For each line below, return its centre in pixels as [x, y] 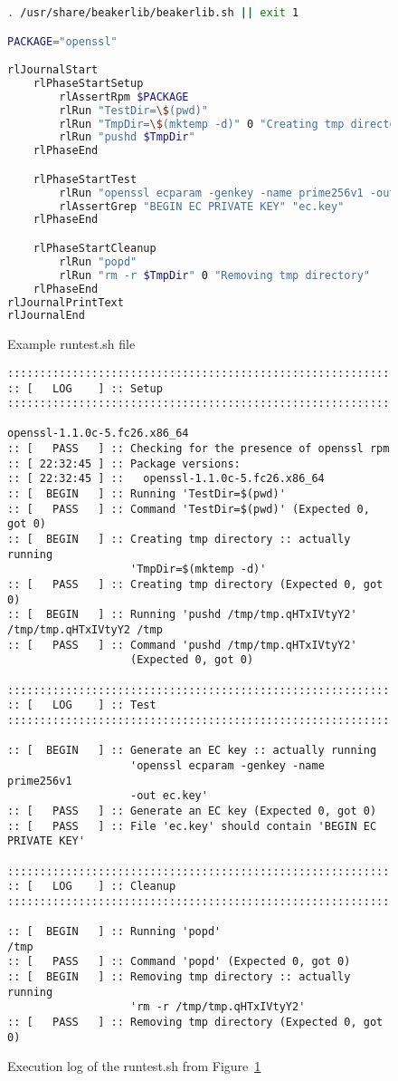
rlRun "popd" [98, 261]
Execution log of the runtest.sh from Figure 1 [134, 1066]
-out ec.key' [169, 796]
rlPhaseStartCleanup [95, 248]
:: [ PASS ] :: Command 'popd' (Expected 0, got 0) [179, 962]
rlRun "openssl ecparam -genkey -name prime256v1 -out [227, 193]
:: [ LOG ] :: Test [82, 705]
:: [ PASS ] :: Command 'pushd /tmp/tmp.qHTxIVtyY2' [182, 645]
